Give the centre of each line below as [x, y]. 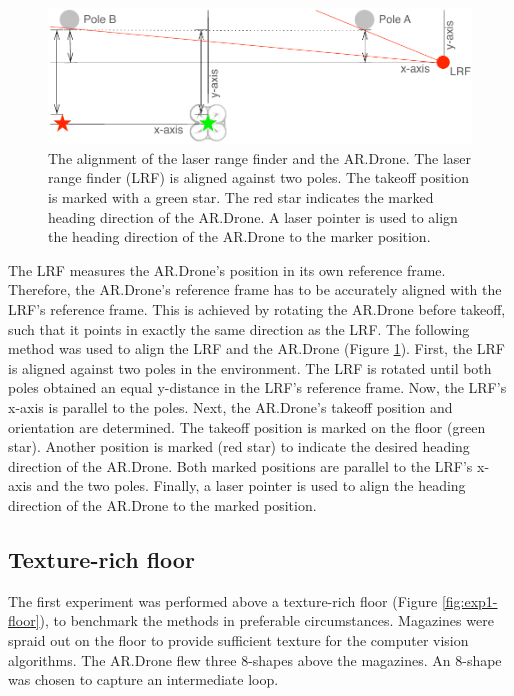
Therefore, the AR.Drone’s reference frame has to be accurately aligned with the [255, 289]
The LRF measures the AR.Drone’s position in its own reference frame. [227, 269]
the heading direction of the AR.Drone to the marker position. [239, 236]
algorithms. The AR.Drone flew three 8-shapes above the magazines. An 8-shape [255, 659]
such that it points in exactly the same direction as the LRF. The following [239, 328]
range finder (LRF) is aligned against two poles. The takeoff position [258, 177]
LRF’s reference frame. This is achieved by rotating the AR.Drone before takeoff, [257, 309]
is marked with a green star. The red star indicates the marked [241, 197]
